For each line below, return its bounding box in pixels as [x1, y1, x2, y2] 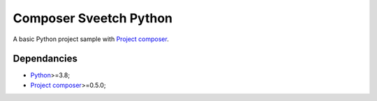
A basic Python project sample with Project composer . [13, 35, 169, 43]
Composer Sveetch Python [13, 10, 172, 26]
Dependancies [13, 53, 78, 65]
